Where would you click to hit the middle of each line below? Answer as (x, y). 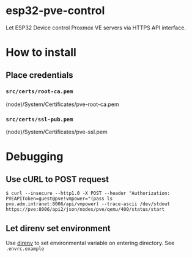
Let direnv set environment (58, 228)
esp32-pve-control (55, 11)
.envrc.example (25, 249)
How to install (41, 52)
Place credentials (40, 75)
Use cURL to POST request (57, 179)
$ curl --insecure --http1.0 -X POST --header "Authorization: (88, 194)
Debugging (35, 157)
